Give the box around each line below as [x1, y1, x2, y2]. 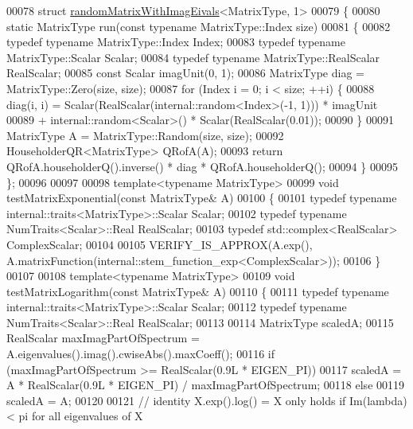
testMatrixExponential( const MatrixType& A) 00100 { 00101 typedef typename [6, 189, 397, 206]
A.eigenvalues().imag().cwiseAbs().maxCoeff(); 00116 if [6, 345, 275, 362]
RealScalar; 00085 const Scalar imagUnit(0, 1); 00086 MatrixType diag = [6, 64, 364, 81]
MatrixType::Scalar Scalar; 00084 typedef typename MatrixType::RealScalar [6, 49, 380, 65]
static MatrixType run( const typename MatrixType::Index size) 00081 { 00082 [6, 18, 391, 34]
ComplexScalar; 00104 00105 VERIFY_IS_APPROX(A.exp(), [6, 236, 313, 252]
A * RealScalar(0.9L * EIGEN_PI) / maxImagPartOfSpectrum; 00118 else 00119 [6, 376, 405, 393]
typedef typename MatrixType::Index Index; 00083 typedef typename [6, 33, 345, 50]
